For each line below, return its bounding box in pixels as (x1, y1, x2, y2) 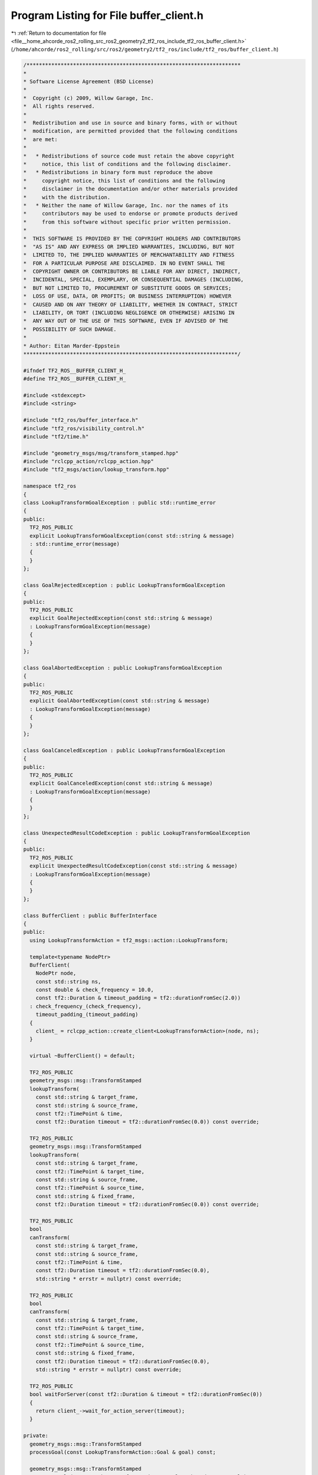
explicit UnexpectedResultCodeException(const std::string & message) (29, 863, 238, 870)
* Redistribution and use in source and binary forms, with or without (23, 120, 238, 126)
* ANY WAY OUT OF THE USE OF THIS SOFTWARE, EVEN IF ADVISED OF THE (23, 317, 228, 324)
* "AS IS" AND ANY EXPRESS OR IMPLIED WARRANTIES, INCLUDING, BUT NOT (23, 243, 235, 250)
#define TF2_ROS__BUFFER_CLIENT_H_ (23, 375, 126, 382)
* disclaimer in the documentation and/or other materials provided (23, 186, 238, 192)
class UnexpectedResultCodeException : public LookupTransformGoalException (23, 830, 250, 836)
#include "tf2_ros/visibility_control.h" (23, 425, 145, 432)
